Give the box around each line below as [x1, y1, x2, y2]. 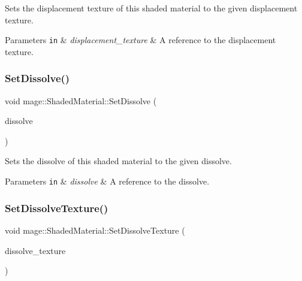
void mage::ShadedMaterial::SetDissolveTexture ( [5, 223, 185, 236]
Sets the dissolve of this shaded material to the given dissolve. [5, 155, 232, 167]
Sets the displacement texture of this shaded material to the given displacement [5, 2, 298, 14]
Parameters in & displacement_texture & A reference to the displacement [5, 34, 276, 46]
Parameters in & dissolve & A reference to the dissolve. [5, 175, 210, 188]
